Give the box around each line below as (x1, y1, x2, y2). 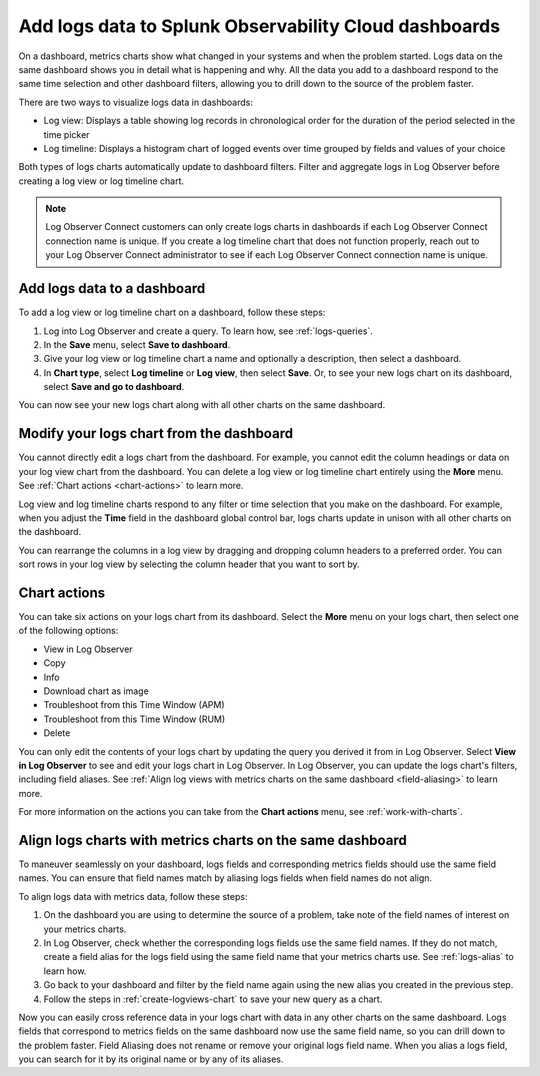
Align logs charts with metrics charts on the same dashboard (18, 831, 407, 849)
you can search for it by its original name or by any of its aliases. (18, 1053, 284, 1065)
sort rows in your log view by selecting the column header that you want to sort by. (18, 558, 360, 570)
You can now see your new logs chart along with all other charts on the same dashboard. (18, 399, 386, 411)
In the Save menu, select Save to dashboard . (43, 338, 231, 350)
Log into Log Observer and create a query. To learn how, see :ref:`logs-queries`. (43, 325, 374, 337)
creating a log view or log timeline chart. (18, 175, 185, 187)
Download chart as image (43, 685, 149, 697)
